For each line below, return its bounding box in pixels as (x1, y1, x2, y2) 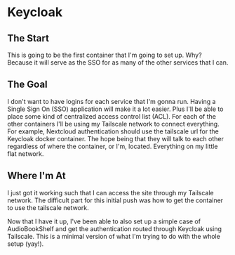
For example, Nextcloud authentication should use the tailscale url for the (7, 127, 219, 136)
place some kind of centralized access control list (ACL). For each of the (7, 112, 216, 120)
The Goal (7, 79, 48, 91)
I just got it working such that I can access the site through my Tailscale (7, 188, 214, 197)
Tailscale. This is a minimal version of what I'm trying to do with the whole (7, 232, 221, 240)
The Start (7, 32, 49, 44)
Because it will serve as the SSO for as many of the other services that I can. (7, 58, 229, 67)
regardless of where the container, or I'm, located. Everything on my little (7, 142, 218, 150)
